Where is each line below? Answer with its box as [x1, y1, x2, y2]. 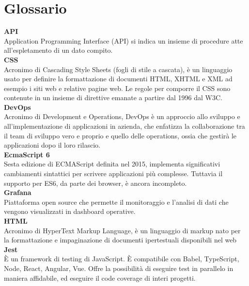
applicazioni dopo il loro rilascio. [4, 140, 100, 150]
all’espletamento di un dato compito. [4, 45, 113, 55]
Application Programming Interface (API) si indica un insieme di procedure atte [4, 35, 243, 45]
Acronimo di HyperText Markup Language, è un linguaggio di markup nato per [4, 225, 241, 235]
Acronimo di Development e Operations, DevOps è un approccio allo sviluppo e [4, 111, 240, 121]
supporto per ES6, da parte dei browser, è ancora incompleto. [4, 178, 187, 188]
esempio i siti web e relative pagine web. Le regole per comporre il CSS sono [4, 83, 231, 93]
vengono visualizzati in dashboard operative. [4, 206, 136, 216]
